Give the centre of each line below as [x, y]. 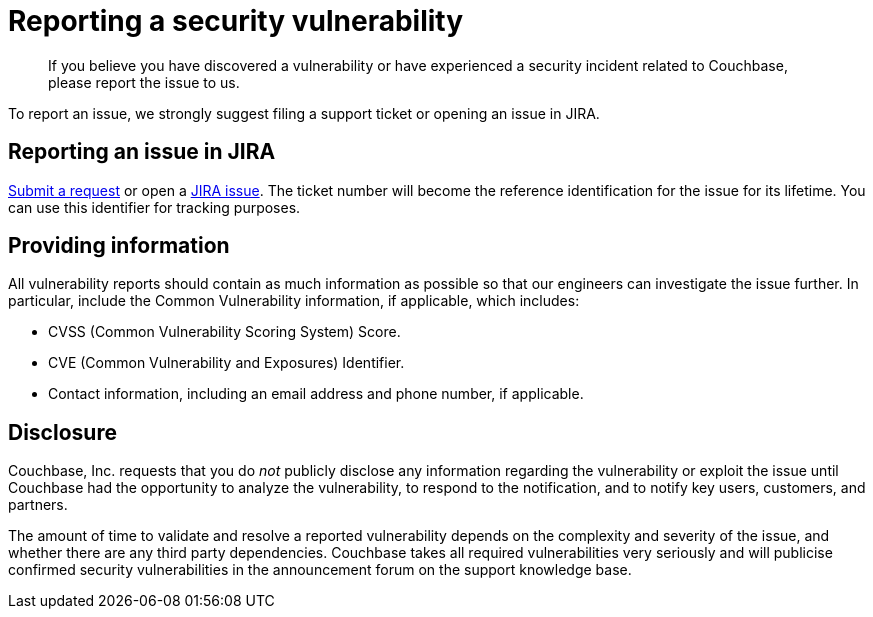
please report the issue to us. [144, 82]
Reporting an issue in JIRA [142, 152]
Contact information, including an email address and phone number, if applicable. [316, 394]
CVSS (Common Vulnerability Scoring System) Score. [224, 332]
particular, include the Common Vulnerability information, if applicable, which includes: [294, 301]
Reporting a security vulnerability [236, 21]
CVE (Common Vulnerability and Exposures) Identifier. [226, 363]
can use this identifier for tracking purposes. [154, 207]
